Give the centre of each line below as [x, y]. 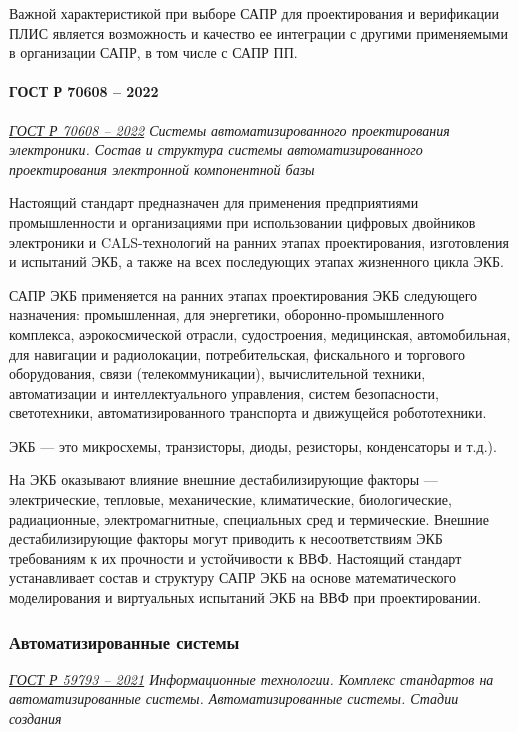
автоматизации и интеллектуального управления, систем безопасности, [224, 392]
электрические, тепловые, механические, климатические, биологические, [230, 499]
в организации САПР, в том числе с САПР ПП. [153, 52]
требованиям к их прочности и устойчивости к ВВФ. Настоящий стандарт [235, 557]
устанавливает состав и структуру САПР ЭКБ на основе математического [232, 577]
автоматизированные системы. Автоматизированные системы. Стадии [234, 698]
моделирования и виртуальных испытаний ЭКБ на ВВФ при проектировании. [245, 597]
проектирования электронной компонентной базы [162, 168]
